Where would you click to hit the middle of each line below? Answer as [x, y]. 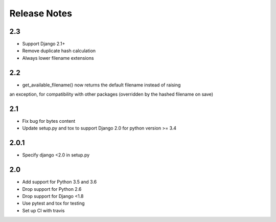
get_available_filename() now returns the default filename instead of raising [101, 85]
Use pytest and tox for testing [53, 203]
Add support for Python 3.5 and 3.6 [60, 182]
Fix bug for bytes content [49, 121]
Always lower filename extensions [58, 58]
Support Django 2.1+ [44, 44]
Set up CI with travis [43, 210]
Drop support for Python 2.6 [52, 189]
